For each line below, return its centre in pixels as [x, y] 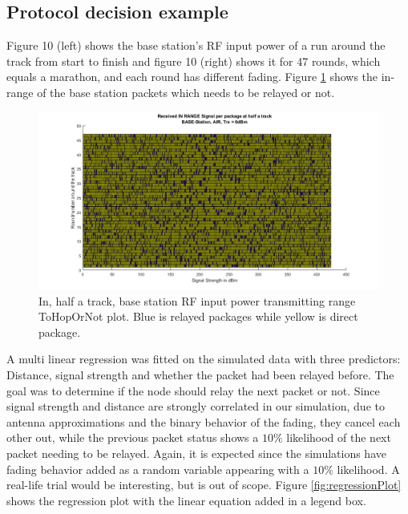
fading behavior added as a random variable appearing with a [158, 469]
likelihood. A [368, 469]
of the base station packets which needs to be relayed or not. [186, 92]
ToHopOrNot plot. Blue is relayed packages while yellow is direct [198, 316]
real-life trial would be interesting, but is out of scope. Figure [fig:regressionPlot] [204, 485]
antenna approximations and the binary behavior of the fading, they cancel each [204, 421]
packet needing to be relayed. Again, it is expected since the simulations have [196, 453]
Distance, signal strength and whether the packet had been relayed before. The [200, 375]
